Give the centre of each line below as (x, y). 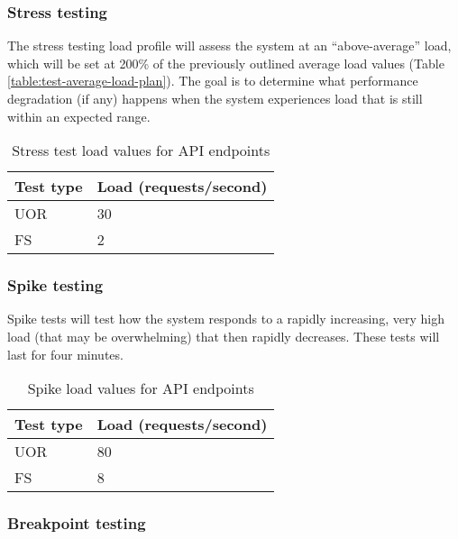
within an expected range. (79, 116)
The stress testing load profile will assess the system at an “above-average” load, (229, 46)
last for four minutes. (65, 354)
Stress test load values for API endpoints (141, 151)
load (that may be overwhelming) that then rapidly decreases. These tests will (224, 336)
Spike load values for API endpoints (141, 388)
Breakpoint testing (77, 523)
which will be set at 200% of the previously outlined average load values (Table (226, 63)
